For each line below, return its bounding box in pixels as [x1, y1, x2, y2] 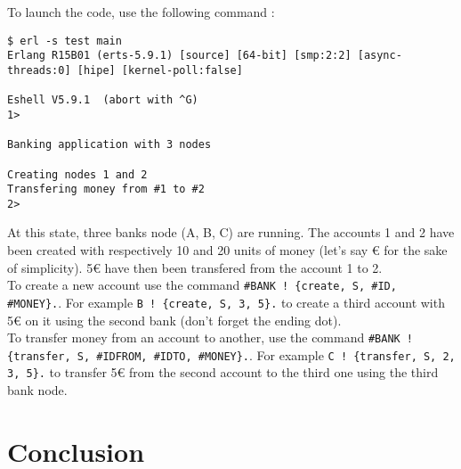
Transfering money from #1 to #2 [7, 183, 205, 196]
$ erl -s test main [7, 34, 122, 47]
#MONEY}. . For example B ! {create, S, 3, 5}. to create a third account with [7, 292, 445, 311]
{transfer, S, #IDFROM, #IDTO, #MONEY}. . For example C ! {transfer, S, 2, [7, 345, 456, 364]
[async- [357, 49, 402, 62]
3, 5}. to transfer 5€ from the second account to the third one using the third [7, 363, 439, 382]
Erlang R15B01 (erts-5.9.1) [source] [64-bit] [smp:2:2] [7, 49, 352, 62]
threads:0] [7, 63, 71, 77]
